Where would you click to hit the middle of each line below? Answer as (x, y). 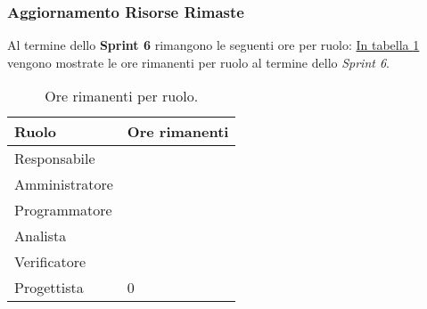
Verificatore (50, 262)
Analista (41, 236)
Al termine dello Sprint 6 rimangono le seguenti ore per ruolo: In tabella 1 (213, 45)
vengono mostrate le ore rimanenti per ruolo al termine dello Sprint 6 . (199, 62)
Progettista (49, 288)
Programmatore (63, 210)
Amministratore (64, 184)
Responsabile (55, 159)
